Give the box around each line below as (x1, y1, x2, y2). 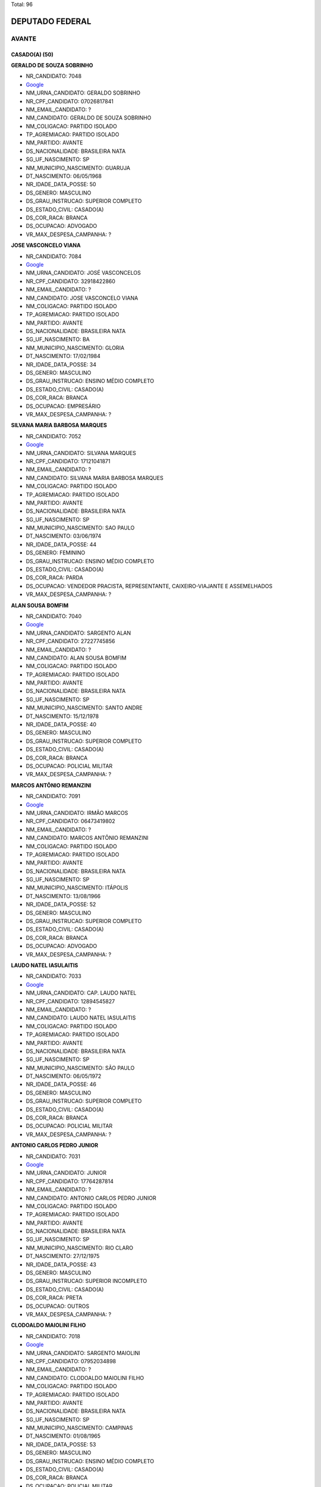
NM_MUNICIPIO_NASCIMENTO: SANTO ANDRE (26, 704, 143, 711)
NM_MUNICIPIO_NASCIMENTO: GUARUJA (26, 164, 131, 171)
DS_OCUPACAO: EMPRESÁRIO (26, 402, 101, 410)
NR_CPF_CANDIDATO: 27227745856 (26, 638, 115, 645)
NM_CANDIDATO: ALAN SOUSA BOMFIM (26, 654, 127, 661)
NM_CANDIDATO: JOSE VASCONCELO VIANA (26, 294, 139, 302)
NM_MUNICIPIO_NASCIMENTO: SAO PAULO (26, 524, 135, 532)
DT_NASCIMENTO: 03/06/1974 (26, 532, 102, 539)
